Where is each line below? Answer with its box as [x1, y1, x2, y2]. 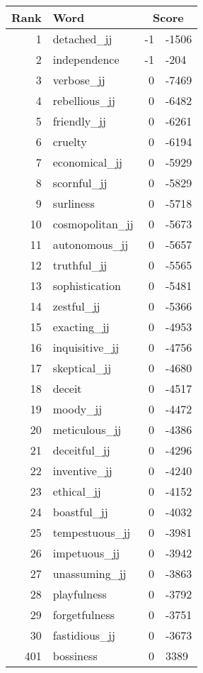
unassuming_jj [52, 565, 127, 582]
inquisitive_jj [52, 339, 120, 355]
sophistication [52, 277, 121, 294]
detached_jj [52, 30, 112, 47]
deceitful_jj [52, 442, 110, 458]
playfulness [52, 586, 107, 602]
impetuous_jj [52, 545, 120, 561]
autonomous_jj [52, 236, 129, 252]
